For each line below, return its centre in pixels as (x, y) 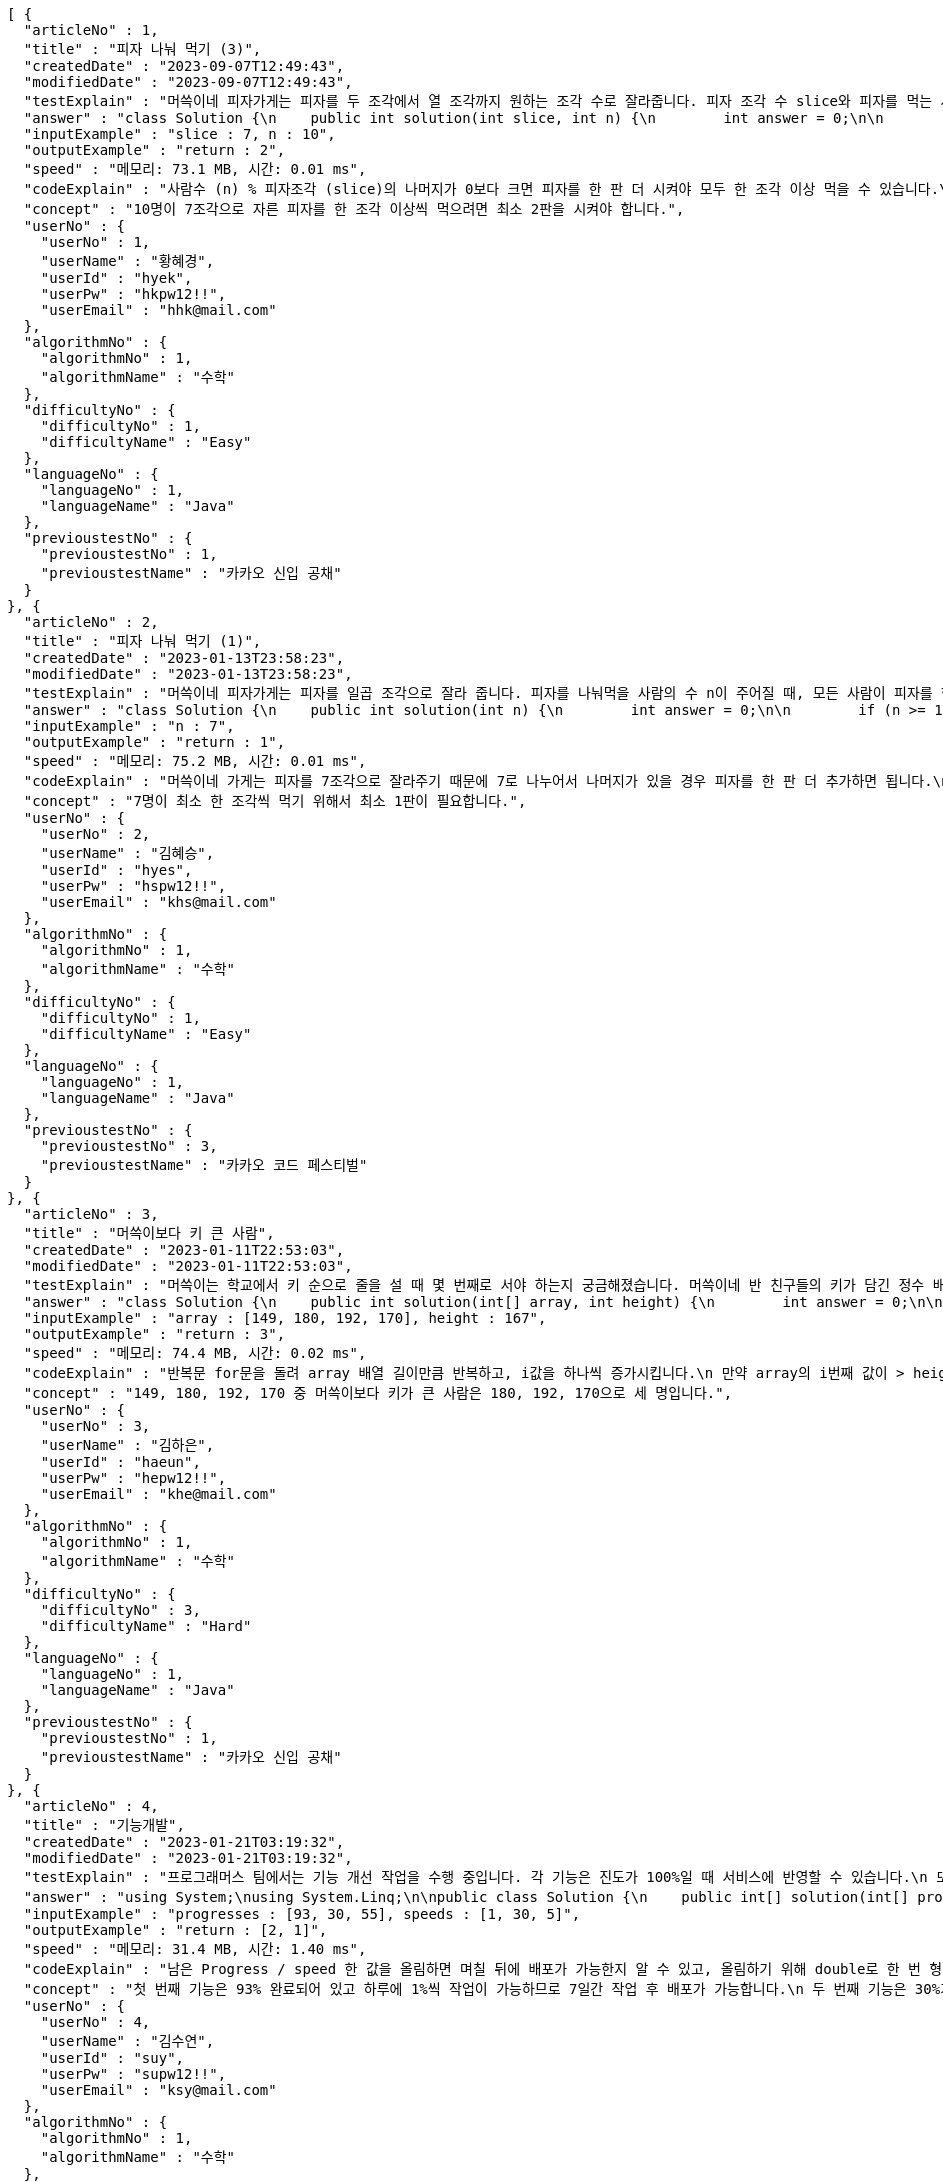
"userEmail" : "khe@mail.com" (158, 1494)
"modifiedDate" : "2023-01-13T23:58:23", (188, 674)
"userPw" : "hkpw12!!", (133, 294)
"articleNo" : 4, (91, 1806)
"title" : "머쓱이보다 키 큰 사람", (149, 1233)
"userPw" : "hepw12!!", (133, 1478)
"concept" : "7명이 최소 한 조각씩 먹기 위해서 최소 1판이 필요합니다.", (275, 801)
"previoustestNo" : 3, (129, 1146)
